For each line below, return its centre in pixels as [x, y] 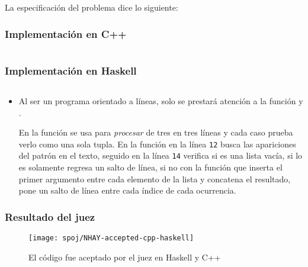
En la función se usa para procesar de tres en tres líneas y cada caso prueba [156, 132]
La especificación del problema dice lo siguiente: [92, 7]
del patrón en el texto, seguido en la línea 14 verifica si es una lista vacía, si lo [161, 155]
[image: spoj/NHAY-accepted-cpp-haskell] [111, 238]
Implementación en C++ [66, 33]
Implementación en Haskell [71, 70]
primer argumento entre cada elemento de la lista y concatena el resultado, [155, 178]
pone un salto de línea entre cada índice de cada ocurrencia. [127, 190]
